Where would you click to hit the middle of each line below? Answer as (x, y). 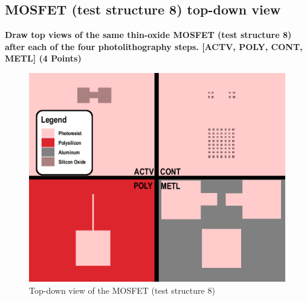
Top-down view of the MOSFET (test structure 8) (122, 290)
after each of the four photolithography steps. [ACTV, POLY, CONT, (154, 46)
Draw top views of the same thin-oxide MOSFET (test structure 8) (148, 35)
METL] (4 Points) (43, 58)
